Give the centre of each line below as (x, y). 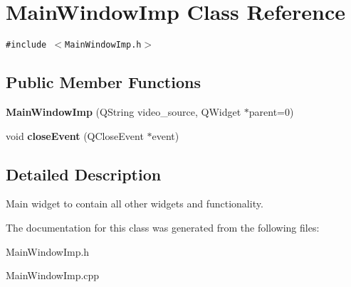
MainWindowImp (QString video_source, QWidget (124, 111)
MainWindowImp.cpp (53, 275)
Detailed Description (84, 174)
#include (26, 45)
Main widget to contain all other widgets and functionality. (135, 204)
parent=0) (271, 111)
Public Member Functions (103, 82)
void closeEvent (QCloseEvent (75, 135)
